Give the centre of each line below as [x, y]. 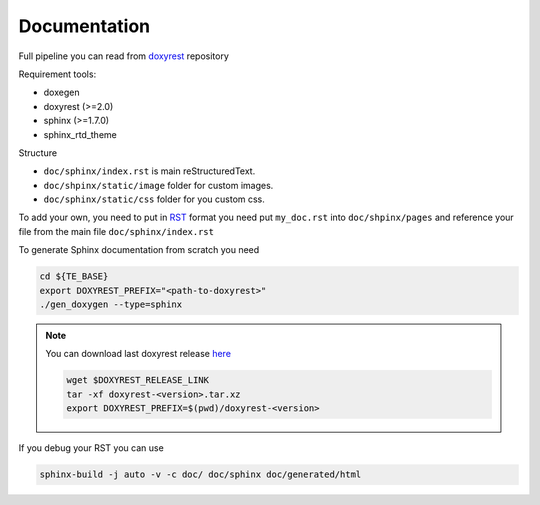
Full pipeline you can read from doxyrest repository [124, 56]
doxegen [61, 92]
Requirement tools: [57, 74]
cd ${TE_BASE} [74, 276]
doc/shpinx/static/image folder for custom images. [158, 185]
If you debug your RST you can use [91, 448]
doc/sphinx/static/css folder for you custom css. [154, 199]
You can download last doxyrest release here [138, 354]
